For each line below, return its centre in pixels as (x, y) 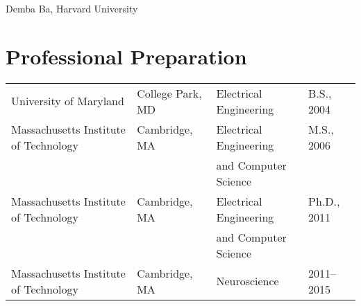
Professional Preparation (126, 56)
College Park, (169, 93)
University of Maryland (68, 101)
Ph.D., (324, 201)
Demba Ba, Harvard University (72, 8)
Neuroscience (247, 281)
